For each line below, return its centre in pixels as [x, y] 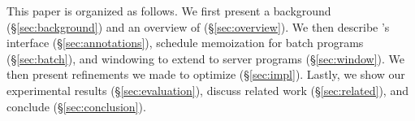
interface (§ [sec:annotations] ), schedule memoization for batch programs [185, 43]
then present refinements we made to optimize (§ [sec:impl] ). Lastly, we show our [206, 74]
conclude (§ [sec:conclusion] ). [76, 106]
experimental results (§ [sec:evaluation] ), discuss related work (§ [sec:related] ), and [207, 90]
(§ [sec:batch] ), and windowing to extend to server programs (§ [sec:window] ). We [206, 58]
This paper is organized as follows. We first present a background [169, 11]
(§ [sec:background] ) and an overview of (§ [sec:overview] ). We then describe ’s [198, 26]
